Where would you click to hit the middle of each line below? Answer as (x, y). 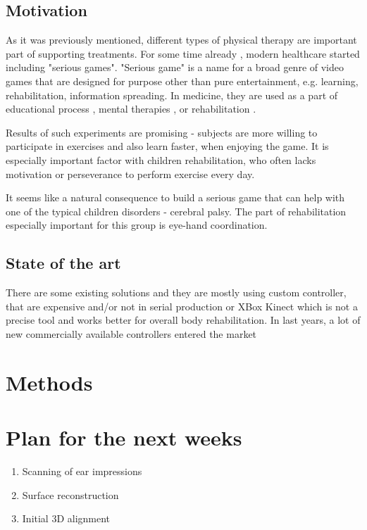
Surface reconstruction (70, 494)
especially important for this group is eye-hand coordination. (137, 225)
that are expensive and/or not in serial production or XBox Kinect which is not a (182, 306)
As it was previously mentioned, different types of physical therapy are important (181, 40)
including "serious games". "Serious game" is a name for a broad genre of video (175, 67)
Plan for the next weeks (124, 437)
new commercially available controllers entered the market (131, 333)
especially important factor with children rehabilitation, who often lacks (161, 159)
